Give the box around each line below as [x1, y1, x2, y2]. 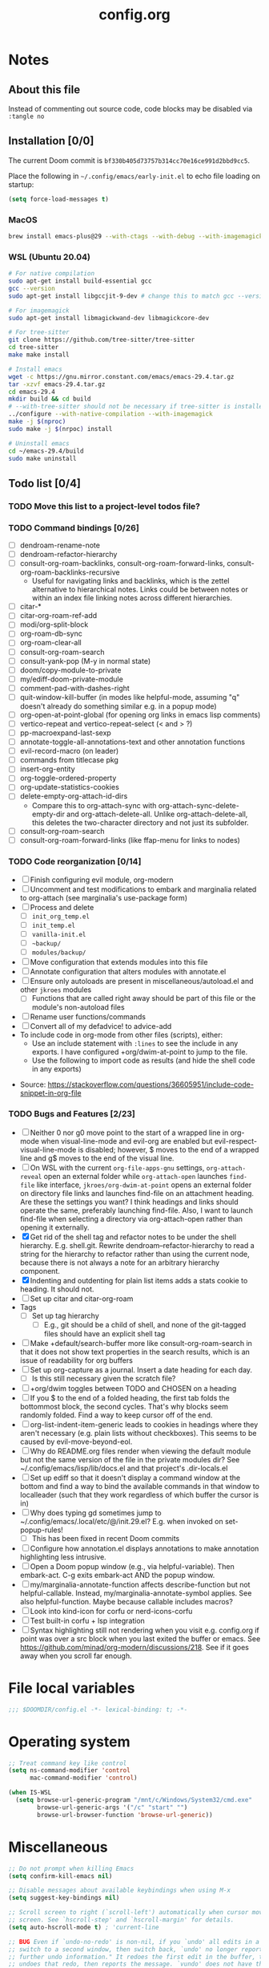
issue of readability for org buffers [19, 1355, 134, 1365]
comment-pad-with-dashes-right [19, 683, 130, 693]
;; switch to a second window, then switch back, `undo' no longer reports [8, 1945, 267, 1954]
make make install [8, 351, 70, 359]
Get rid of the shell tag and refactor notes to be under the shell [30, 1232, 237, 1242]
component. [19, 1266, 60, 1275]
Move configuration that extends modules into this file [30, 958, 208, 967]
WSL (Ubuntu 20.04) [8, 251, 90, 262]
